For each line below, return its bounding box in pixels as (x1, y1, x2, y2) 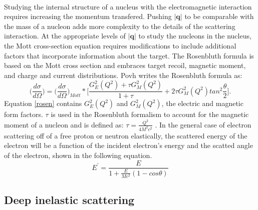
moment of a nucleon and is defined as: (4, 119, 124, 129)
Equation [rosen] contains (4, 98, 82, 108)
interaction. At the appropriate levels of (4, 30, 126, 41)
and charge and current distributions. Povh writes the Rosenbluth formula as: (4, 69, 242, 80)
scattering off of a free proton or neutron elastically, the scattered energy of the (4, 130, 247, 140)
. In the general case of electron (155, 119, 251, 129)
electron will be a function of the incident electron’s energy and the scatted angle (4, 140, 253, 150)
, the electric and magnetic (161, 98, 243, 108)
